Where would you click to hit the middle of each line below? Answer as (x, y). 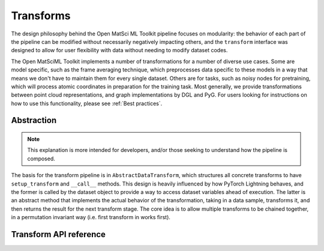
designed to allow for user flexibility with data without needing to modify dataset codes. (119, 50)
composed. (41, 159)
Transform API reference (58, 234)
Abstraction (34, 120)
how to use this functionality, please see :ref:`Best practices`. (87, 103)
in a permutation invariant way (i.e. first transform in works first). (91, 217)
